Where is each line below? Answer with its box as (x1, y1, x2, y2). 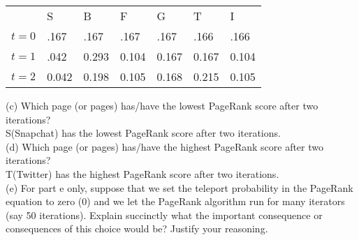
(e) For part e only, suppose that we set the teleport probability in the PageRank (6, 180, 353, 195)
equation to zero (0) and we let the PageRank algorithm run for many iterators (6, 194, 345, 209)
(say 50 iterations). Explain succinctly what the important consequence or (6, 207, 323, 222)
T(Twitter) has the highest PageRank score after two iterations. (6, 166, 279, 181)
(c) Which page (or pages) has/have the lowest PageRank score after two (6, 98, 318, 112)
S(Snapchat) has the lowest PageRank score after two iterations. (6, 126, 281, 140)
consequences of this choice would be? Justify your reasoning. (6, 221, 268, 236)
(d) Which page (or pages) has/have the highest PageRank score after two (6, 139, 323, 153)
